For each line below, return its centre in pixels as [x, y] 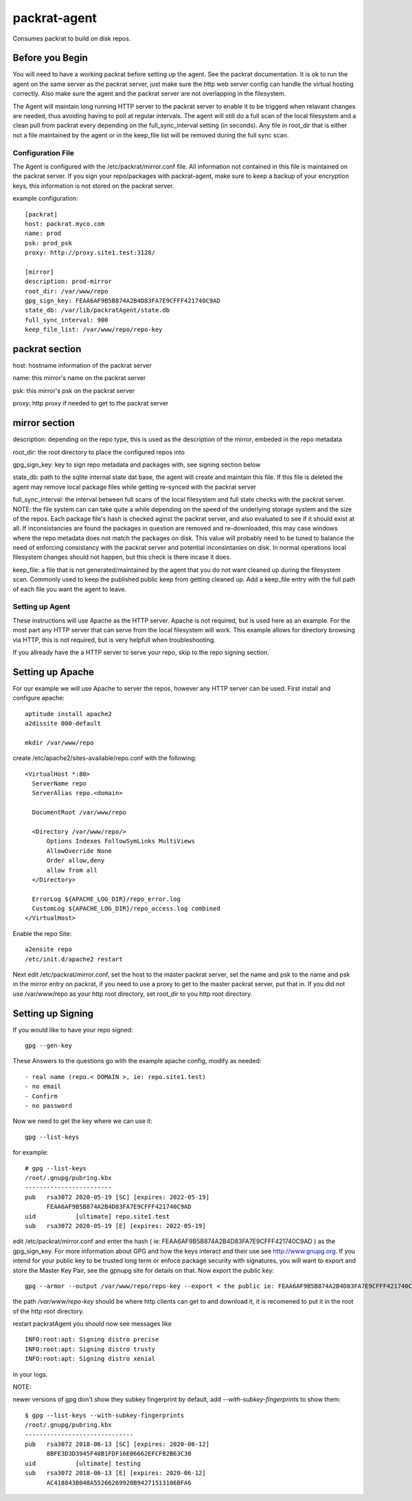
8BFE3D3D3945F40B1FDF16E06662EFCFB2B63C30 [119, 1454]
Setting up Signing [53, 1013]
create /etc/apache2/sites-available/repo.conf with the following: [105, 758]
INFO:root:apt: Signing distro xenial [90, 1359]
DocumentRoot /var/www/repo [79, 812]
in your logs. [30, 1374]
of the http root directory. [48, 1311]
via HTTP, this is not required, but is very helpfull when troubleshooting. [114, 640]
